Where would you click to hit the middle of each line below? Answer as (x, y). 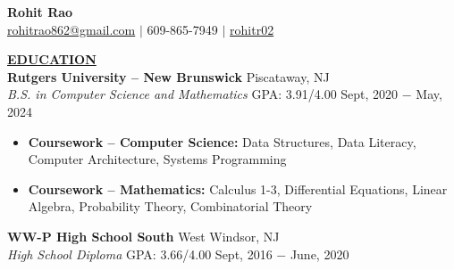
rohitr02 (252, 29)
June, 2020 (319, 254)
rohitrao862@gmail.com (71, 29)
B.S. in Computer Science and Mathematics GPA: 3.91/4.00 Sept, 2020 (203, 94)
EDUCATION (52, 59)
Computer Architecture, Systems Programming (157, 159)
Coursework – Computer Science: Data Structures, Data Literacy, (222, 141)
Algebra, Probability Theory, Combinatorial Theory (170, 206)
